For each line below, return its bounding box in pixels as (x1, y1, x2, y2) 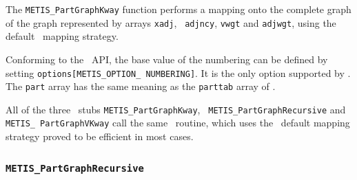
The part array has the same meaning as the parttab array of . (6, 79, 276, 93)
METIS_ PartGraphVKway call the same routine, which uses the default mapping (6, 115, 350, 130)
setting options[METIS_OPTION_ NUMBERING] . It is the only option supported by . (6, 65, 351, 80)
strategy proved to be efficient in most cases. (6, 129, 194, 144)
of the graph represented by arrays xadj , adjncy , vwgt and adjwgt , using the (6, 15, 336, 30)
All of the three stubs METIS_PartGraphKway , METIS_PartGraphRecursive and (6, 102, 346, 116)
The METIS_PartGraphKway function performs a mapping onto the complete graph (6, 2, 351, 16)
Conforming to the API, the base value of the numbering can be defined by (6, 52, 328, 66)
